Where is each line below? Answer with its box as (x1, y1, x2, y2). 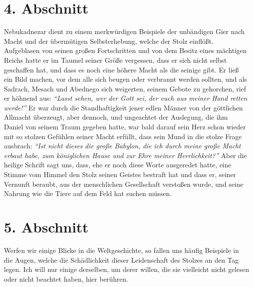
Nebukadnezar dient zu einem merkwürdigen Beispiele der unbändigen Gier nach (4, 26, 245, 36)
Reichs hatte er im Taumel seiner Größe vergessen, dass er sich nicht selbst (4, 54, 227, 65)
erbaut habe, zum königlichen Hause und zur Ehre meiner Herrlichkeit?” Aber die (4, 150, 247, 160)
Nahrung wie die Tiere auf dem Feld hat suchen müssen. (4, 188, 172, 198)
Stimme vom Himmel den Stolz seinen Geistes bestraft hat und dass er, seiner (4, 169, 236, 179)
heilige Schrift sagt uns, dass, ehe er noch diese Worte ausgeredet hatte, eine (4, 160, 232, 170)
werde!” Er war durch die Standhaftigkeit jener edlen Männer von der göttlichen (4, 102, 243, 112)
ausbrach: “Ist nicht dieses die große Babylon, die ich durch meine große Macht (4, 141, 241, 151)
